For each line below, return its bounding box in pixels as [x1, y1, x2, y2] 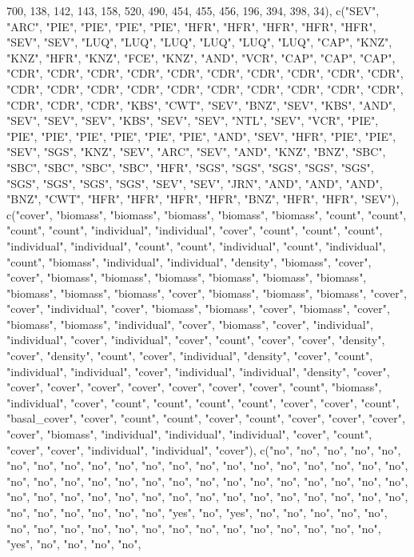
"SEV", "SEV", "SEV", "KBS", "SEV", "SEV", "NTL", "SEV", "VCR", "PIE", [6, 112, 379, 129]
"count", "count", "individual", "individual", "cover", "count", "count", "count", [6, 222, 383, 238]
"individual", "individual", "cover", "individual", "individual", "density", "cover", [6, 363, 390, 379]
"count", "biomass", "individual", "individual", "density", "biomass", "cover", [6, 253, 372, 270]
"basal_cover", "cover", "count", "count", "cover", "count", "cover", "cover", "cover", [6, 410, 405, 427]
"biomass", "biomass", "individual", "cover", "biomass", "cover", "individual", [6, 315, 373, 332]
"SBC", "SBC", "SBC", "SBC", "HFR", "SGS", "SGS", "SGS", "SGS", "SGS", [6, 158, 374, 175]
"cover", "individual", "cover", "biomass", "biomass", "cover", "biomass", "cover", [6, 300, 390, 317]
